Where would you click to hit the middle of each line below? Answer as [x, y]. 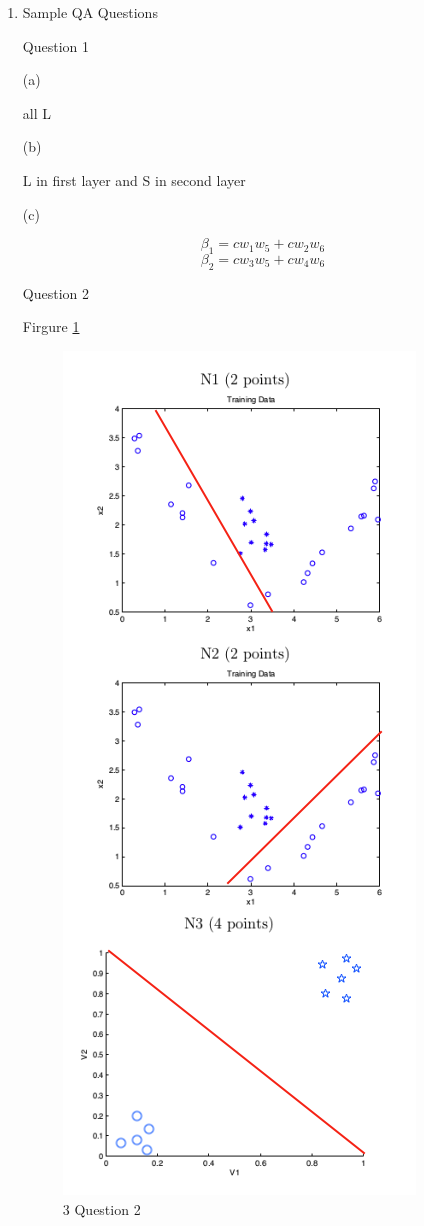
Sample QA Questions [90, 12]
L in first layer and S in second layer [134, 179]
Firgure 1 [51, 326]
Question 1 [55, 45]
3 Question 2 [101, 1208]
